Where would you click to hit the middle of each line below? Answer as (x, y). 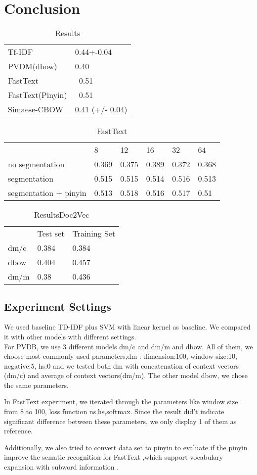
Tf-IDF (21, 52)
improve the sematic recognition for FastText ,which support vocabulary (114, 457)
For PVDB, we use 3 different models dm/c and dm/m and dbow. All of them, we (128, 346)
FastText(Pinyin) (38, 95)
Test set (51, 234)
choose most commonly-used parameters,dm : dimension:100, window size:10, (121, 356)
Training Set (94, 234)
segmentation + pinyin (47, 193)
